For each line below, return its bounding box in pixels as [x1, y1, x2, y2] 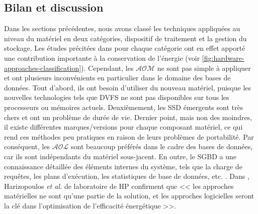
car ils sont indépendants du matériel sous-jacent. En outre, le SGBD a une [4, 151, 237, 161]
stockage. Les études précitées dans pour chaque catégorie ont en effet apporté [4, 43, 245, 53]
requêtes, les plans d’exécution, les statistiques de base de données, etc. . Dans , [4, 171, 249, 181]
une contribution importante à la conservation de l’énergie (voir [4, 52, 200, 63]
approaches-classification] [4, 62, 81, 73]
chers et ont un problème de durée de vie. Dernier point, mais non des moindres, [4, 112, 252, 122]
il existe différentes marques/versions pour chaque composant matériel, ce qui [4, 122, 243, 132]
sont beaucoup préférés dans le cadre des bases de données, [71, 141, 253, 152]
